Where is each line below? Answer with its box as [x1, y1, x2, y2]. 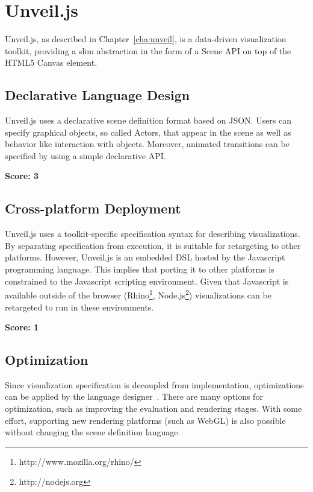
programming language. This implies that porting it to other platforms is [5, 263, 274, 276]
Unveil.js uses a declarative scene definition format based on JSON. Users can [5, 114, 292, 127]
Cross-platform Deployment [5, 199, 181, 218]
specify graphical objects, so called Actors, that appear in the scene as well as [5, 125, 291, 138]
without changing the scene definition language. [5, 426, 181, 438]
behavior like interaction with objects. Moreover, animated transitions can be [5, 137, 290, 150]
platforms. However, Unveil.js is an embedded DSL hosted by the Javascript [5, 251, 285, 263]
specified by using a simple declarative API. [5, 149, 166, 162]
